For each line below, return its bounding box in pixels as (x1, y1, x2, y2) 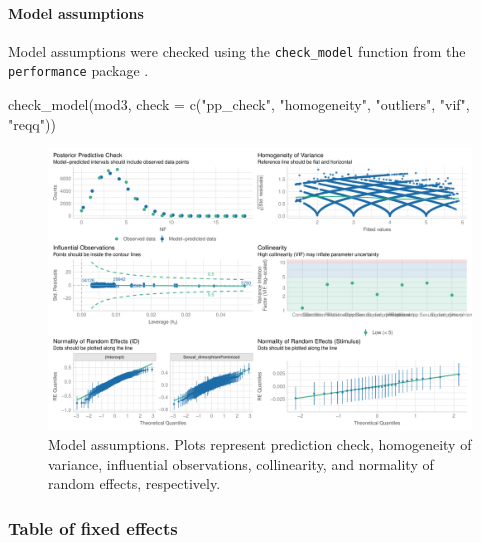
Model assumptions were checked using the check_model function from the (8, 40, 466, 61)
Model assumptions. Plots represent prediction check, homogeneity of (48, 434, 472, 455)
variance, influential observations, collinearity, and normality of (48, 453, 434, 474)
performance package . (8, 60, 149, 81)
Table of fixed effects (8, 515, 178, 540)
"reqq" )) (8, 113, 56, 134)
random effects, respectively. (48, 473, 221, 494)
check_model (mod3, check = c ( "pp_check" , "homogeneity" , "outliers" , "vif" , (8, 94, 470, 115)
